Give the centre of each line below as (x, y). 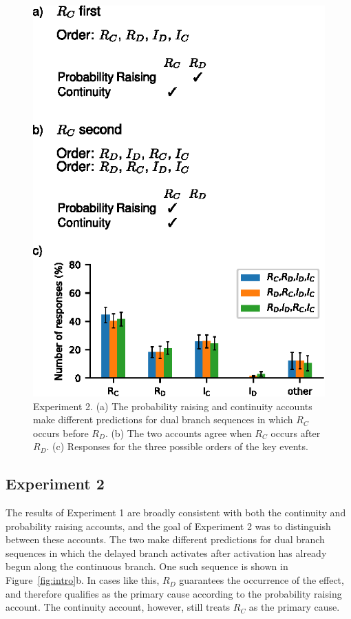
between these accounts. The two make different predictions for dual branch (165, 539)
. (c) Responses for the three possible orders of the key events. (177, 446)
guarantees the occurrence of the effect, (262, 580)
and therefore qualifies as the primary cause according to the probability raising (174, 593)
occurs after (296, 433)
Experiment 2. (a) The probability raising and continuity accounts (173, 406)
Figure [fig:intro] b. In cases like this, (83, 580)
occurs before (61, 433)
